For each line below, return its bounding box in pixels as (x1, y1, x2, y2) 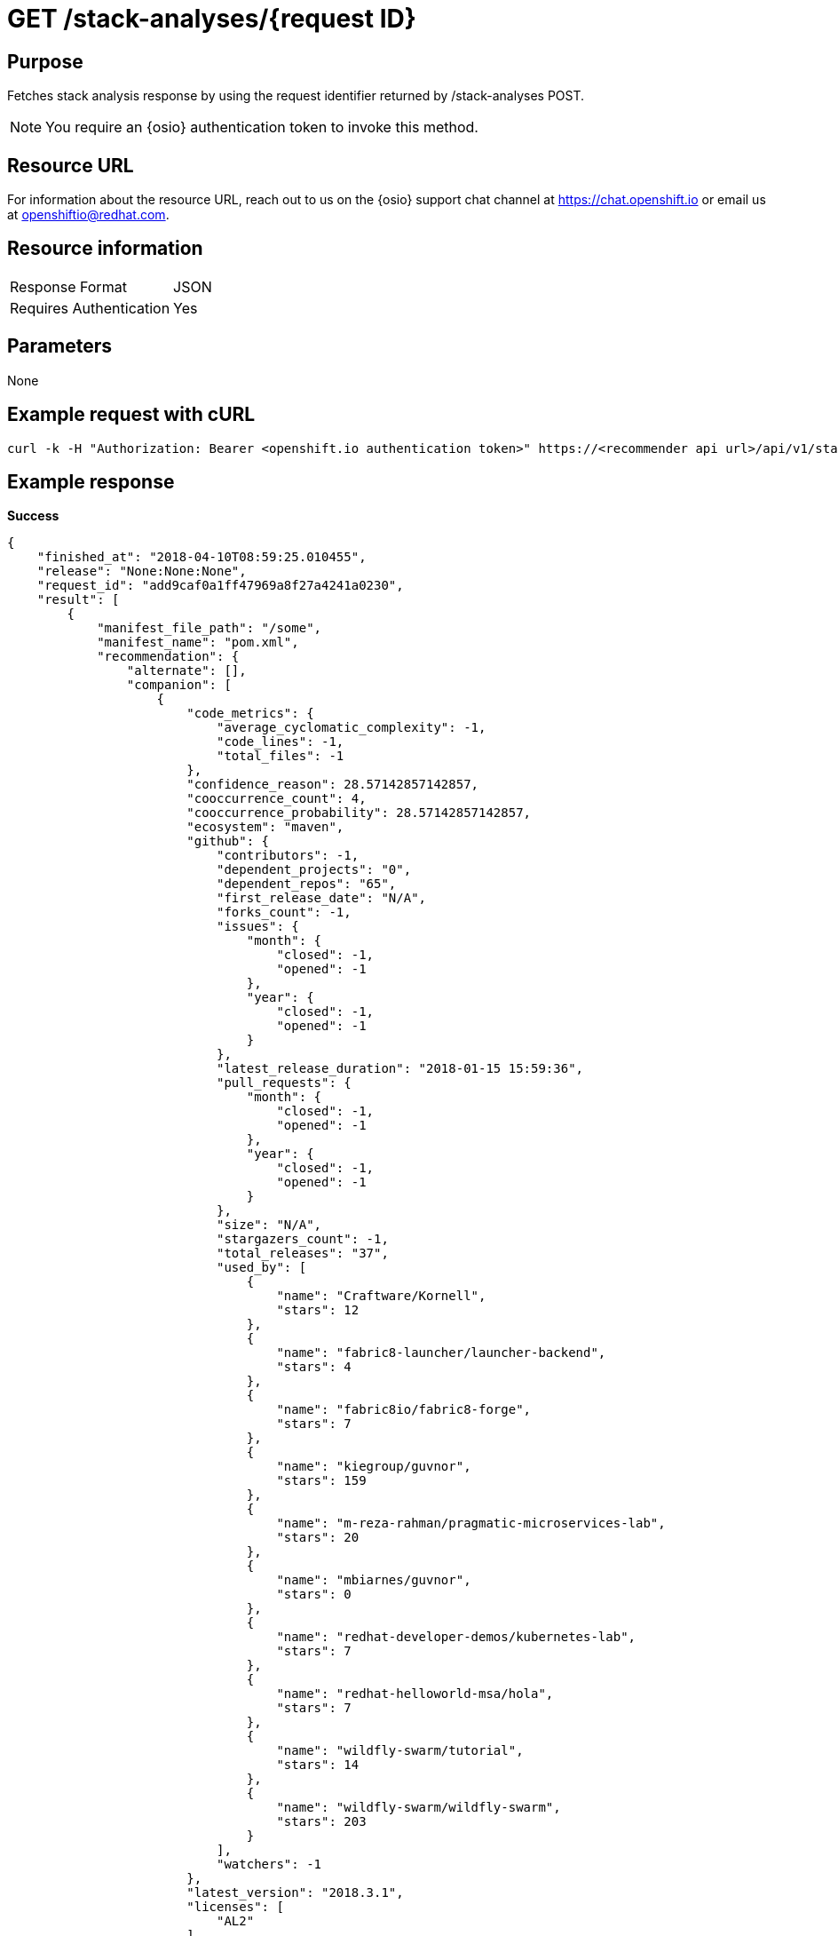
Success (7, 508, 59, 524)
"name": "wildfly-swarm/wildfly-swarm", (276, 1800, 561, 1815)
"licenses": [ (186, 1900, 284, 1915)
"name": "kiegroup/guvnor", (276, 1459, 471, 1474)
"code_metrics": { (186, 706, 314, 721)
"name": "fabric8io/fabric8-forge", (276, 1402, 532, 1417)
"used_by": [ (217, 1260, 307, 1275)
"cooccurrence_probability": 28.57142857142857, (186, 805, 532, 821)
